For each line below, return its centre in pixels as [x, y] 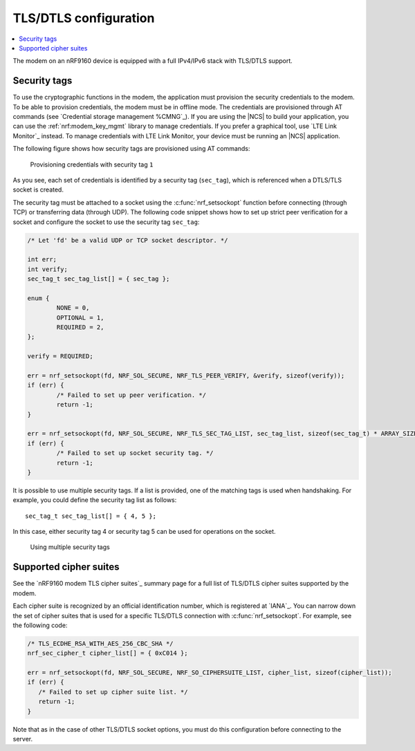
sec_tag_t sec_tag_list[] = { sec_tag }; [99, 279]
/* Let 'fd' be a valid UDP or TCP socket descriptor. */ [128, 240]
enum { [38, 298]
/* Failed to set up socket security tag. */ [135, 453]
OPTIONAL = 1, [80, 317]
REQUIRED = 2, [80, 327]
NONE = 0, [73, 308]
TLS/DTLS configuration [84, 18]
